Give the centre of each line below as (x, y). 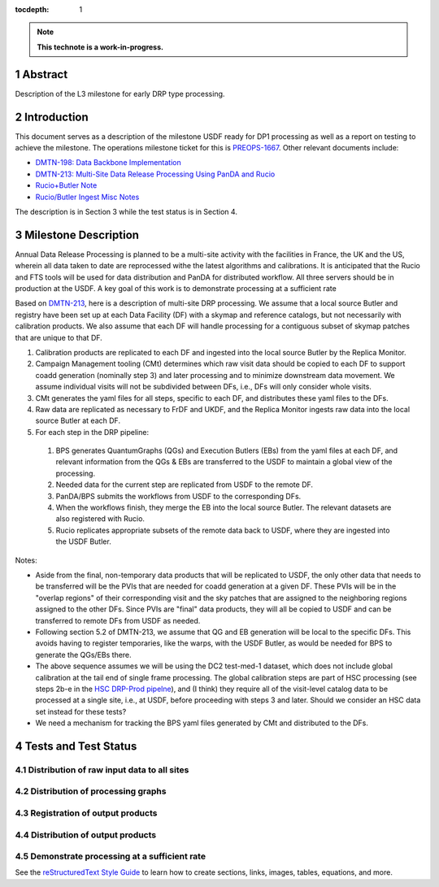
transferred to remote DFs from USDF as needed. (118, 620)
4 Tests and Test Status (76, 746)
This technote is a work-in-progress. (100, 47)
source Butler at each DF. (78, 421)
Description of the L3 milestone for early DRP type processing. (120, 93)
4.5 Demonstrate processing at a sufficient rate (111, 856)
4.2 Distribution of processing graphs (91, 791)
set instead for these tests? (81, 711)
